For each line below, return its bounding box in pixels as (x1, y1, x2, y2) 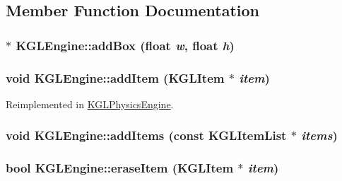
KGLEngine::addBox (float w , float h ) (16, 36, 235, 54)
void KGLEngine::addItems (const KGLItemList (6, 127, 287, 144)
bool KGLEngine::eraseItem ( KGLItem (6, 159, 234, 177)
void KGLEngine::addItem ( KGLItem (6, 69, 225, 86)
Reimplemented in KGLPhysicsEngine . (6, 96, 174, 111)
